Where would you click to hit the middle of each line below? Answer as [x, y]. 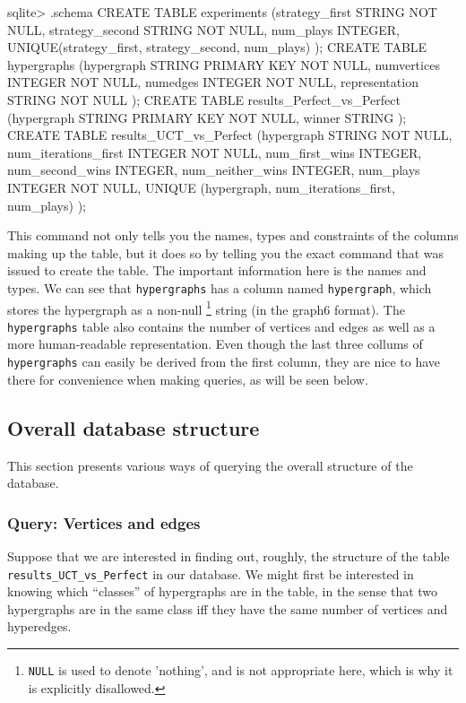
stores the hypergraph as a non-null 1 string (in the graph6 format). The [206, 308]
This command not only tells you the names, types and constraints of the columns [233, 235]
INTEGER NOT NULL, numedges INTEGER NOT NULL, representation [213, 82]
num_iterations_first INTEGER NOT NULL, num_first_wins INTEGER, [215, 152]
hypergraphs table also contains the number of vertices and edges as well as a [221, 326]
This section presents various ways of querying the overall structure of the [210, 465]
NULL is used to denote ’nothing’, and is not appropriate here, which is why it [241, 669]
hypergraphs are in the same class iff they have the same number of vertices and [228, 608]
